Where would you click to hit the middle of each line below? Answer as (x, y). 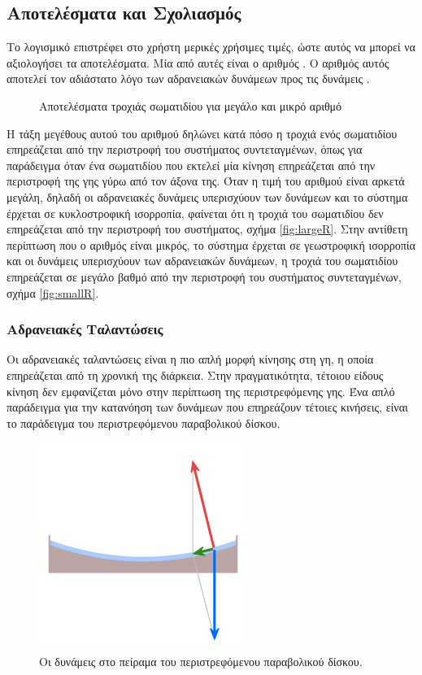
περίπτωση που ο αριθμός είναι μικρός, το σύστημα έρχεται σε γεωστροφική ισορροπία (211, 244)
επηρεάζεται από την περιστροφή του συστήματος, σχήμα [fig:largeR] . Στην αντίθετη (207, 229)
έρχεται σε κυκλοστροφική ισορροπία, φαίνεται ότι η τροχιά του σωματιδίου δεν (195, 213)
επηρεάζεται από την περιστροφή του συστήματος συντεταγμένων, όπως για (185, 149)
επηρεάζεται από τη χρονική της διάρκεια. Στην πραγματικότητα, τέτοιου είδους (195, 375)
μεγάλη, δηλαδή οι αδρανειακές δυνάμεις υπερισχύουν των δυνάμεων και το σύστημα (207, 196)
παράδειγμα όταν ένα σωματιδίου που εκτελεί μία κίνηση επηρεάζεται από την (191, 165)
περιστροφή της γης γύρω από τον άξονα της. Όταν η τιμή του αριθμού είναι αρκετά (206, 181)
